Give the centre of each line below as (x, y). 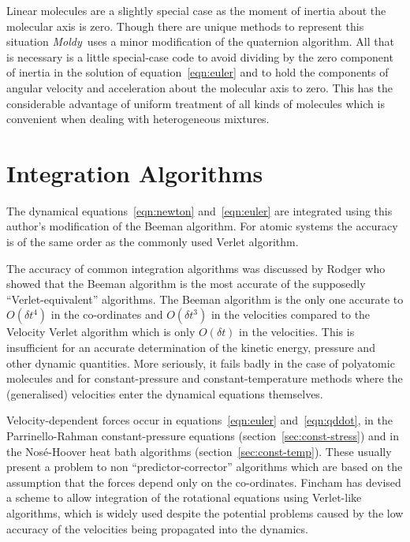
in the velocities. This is (297, 332)
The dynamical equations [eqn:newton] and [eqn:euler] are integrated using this (199, 210)
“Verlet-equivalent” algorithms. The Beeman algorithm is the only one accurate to (205, 299)
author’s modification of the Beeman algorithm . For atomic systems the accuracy (202, 226)
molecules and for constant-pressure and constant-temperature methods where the (205, 378)
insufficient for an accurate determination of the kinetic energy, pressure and (191, 348)
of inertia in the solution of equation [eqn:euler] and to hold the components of (198, 72)
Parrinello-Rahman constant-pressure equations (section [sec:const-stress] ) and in (203, 435)
